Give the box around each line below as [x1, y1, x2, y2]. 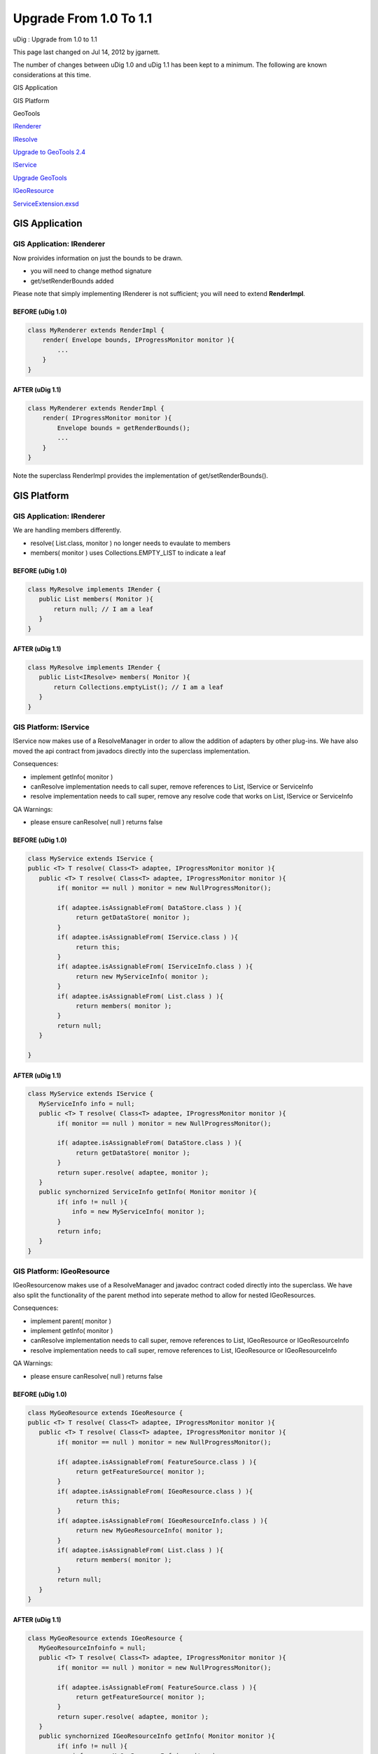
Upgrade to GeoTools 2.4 [13, 148, 86, 156]
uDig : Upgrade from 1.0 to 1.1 [13, 35, 97, 43]
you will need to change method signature [30, 267, 152, 275]
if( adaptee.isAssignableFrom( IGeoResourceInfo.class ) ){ [57, 1516, 268, 1525]
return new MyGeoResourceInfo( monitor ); [76, 1527, 224, 1534]
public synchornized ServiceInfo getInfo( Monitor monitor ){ [38, 1188, 257, 1196]
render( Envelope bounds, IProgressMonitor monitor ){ [42, 336, 234, 344]
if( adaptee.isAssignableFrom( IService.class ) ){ [57, 933, 239, 942]
